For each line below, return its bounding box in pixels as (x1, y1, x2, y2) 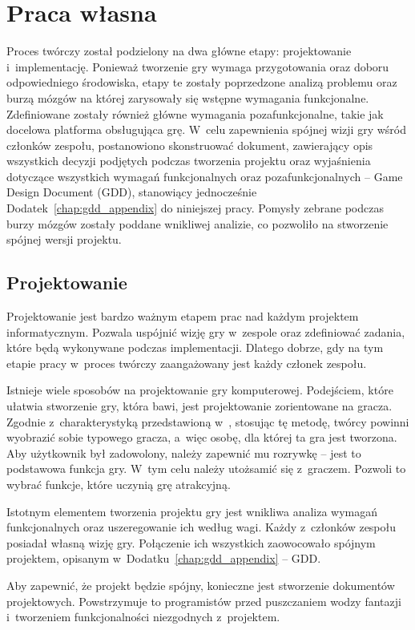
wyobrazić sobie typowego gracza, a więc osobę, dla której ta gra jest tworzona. (6, 429, 397, 446)
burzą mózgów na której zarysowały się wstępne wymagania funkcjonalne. (6, 89, 369, 106)
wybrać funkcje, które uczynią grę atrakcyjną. (6, 475, 231, 492)
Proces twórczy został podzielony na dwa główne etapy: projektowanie (6, 42, 352, 59)
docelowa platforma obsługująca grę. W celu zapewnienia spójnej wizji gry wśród (6, 121, 406, 138)
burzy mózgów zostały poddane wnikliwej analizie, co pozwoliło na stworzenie (6, 215, 389, 232)
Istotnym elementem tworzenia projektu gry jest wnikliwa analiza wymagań (6, 503, 378, 519)
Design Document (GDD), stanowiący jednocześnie (6, 184, 257, 200)
